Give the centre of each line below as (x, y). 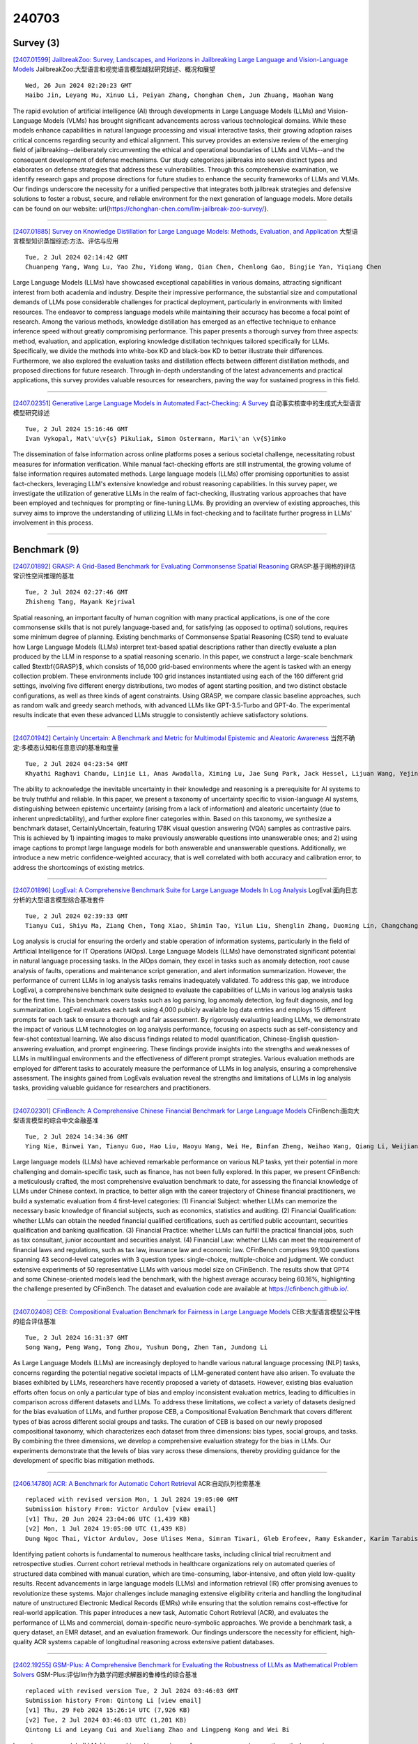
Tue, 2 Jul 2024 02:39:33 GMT (77, 916)
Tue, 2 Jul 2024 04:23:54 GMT (77, 764)
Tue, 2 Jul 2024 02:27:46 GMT (77, 592)
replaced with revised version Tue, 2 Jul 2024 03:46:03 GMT (132, 1691)
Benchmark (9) (46, 549)
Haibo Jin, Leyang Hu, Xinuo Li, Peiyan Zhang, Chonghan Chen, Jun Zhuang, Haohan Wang (180, 95)
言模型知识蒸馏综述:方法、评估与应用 (66, 241)
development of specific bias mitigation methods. (84, 1461)
